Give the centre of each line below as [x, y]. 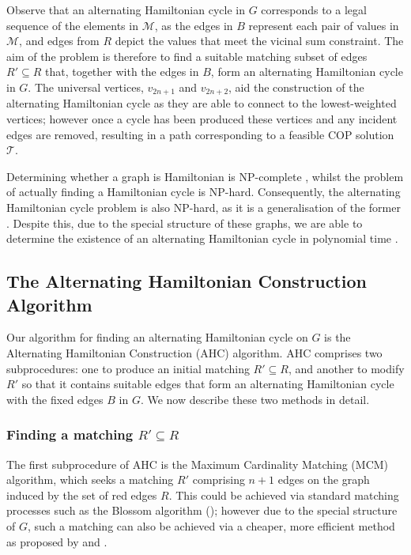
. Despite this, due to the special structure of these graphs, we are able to [185, 223]
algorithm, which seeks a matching [90, 479]
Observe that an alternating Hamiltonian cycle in [126, 9]
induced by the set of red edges [82, 495]
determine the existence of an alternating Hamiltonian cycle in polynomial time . [202, 238]
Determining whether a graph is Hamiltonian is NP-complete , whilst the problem [205, 176]
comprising [219, 479]
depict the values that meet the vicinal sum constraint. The [259, 41]
